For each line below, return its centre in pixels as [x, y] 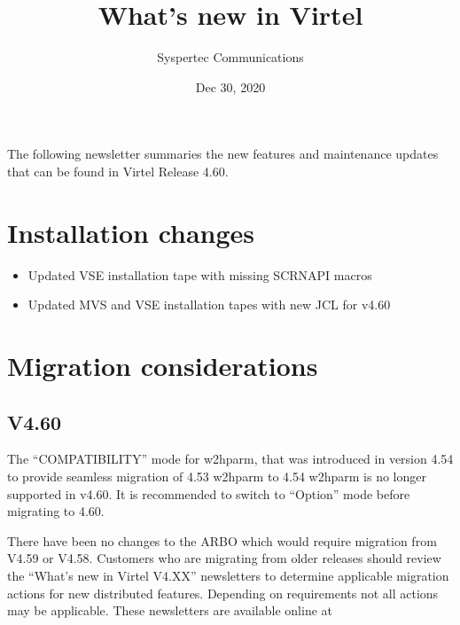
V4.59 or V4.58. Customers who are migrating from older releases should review [224, 558]
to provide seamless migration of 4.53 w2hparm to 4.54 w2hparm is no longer [217, 476]
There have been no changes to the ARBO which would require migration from [222, 540]
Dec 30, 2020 [230, 86]
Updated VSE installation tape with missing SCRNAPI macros [200, 274]
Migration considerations [163, 365]
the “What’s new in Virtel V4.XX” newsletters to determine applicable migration [228, 575]
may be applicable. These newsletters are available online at [170, 610]
